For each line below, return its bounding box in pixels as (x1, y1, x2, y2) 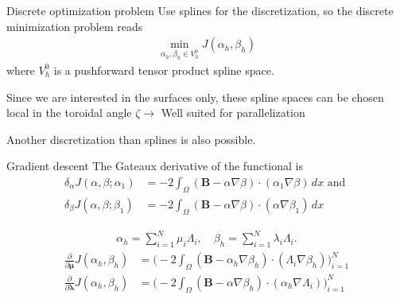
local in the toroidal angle (6, 104, 132, 121)
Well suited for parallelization (161, 104, 305, 121)
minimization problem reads (6, 17, 143, 34)
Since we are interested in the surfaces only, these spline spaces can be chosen (6, 88, 384, 105)
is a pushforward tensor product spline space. (53, 61, 274, 78)
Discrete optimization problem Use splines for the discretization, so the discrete (6, 2, 394, 18)
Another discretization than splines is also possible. (6, 130, 256, 147)
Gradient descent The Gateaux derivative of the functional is (6, 157, 303, 174)
